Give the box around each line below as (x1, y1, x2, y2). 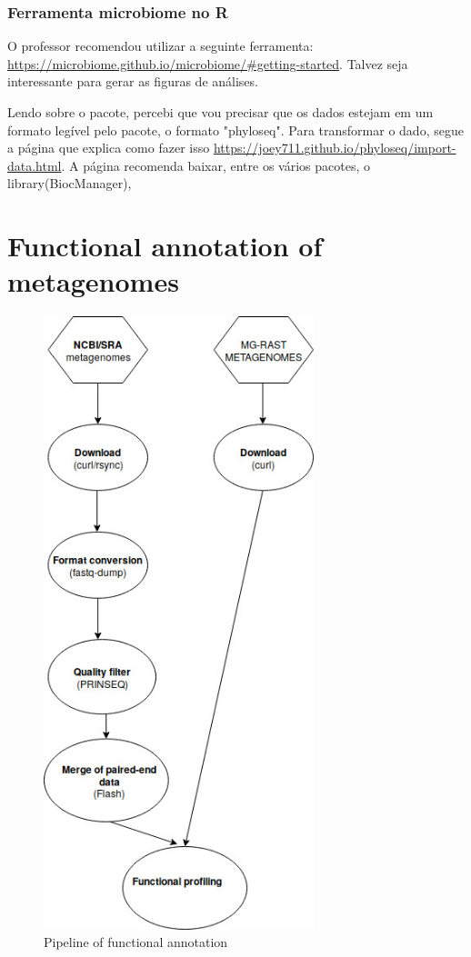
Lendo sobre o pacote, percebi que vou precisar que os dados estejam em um (7, 103, 434, 121)
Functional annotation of (7, 227, 323, 264)
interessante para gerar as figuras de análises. (7, 72, 258, 91)
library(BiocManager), (7, 174, 132, 193)
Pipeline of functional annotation (44, 932, 228, 952)
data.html (7, 155, 62, 174)
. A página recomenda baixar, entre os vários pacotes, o (61, 155, 370, 174)
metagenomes (7, 263, 179, 300)
